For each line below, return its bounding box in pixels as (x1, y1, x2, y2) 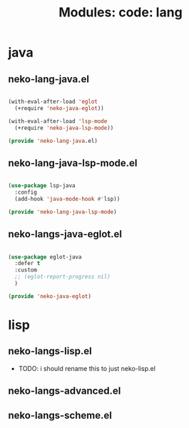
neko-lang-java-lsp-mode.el (8, 156, 138, 169)
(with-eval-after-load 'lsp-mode (8, 117, 108, 125)
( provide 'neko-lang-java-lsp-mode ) (8, 208, 117, 215)
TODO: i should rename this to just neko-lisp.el (18, 364, 156, 372)
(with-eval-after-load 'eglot (8, 98, 98, 105)
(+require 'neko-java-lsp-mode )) (14, 124, 114, 131)
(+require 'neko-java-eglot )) (14, 104, 104, 111)
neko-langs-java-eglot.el (8, 228, 122, 240)
